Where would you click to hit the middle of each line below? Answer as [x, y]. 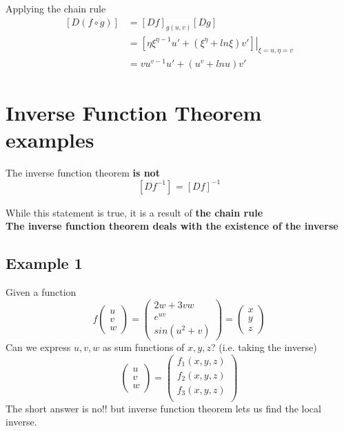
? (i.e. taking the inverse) [264, 347]
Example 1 [44, 263]
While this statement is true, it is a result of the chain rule [134, 212]
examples [50, 139]
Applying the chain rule [56, 8]
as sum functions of [143, 347]
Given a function [41, 292]
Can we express [38, 347]
